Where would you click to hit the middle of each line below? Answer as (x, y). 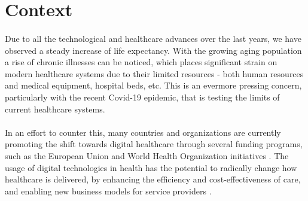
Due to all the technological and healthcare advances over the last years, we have (153, 38)
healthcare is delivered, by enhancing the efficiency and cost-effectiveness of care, (153, 179)
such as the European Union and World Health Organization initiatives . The (147, 155)
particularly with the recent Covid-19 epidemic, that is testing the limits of (142, 97)
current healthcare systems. (55, 109)
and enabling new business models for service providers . (108, 191)
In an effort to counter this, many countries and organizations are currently (143, 132)
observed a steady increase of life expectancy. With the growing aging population (153, 50)
